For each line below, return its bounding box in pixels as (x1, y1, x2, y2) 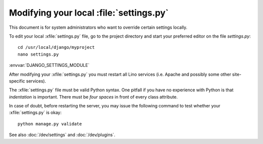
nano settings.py (18, 51, 59, 57)
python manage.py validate (18, 121, 82, 126)
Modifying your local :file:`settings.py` (9, 7, 169, 18)
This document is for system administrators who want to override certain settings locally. (9, 24, 188, 30)
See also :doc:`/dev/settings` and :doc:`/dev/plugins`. (9, 132, 115, 138)
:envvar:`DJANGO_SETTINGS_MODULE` (9, 62, 90, 68)
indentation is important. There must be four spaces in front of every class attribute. (9, 94, 178, 100)
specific (9, 78, 25, 84)
